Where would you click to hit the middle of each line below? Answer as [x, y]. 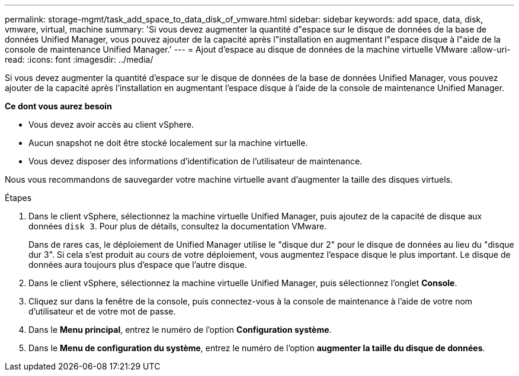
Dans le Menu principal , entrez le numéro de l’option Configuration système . [180, 330]
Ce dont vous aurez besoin [58, 106]
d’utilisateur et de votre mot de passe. [102, 311]
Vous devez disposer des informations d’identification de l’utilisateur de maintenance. [196, 161]
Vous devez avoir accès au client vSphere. [111, 124]
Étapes [18, 198]
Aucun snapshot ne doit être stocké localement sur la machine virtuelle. [168, 143]
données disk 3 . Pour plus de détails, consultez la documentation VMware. [178, 226]
